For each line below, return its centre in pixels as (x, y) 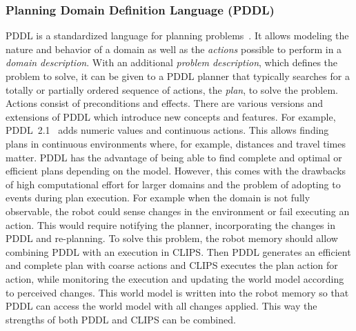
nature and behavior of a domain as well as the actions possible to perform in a (174, 49)
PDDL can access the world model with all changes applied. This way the (161, 306)
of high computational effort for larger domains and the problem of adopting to (173, 184)
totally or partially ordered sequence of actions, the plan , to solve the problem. (172, 89)
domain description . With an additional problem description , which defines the (172, 62)
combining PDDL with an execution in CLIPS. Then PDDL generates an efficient (178, 251)
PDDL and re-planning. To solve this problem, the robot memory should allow (172, 238)
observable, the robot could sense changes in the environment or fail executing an (178, 211)
